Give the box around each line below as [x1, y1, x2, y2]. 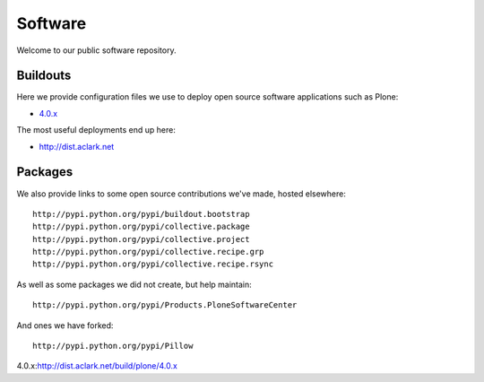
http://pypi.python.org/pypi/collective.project [32, 234, 250, 244]
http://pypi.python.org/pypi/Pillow [32, 341, 194, 352]
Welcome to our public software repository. [16, 45, 177, 56]
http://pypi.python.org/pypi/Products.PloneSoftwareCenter [32, 300, 298, 310]
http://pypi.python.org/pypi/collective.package [32, 221, 250, 232]
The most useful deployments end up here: [16, 125, 177, 135]
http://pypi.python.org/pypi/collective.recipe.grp [32, 247, 264, 257]
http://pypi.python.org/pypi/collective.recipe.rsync [32, 259, 273, 269]
